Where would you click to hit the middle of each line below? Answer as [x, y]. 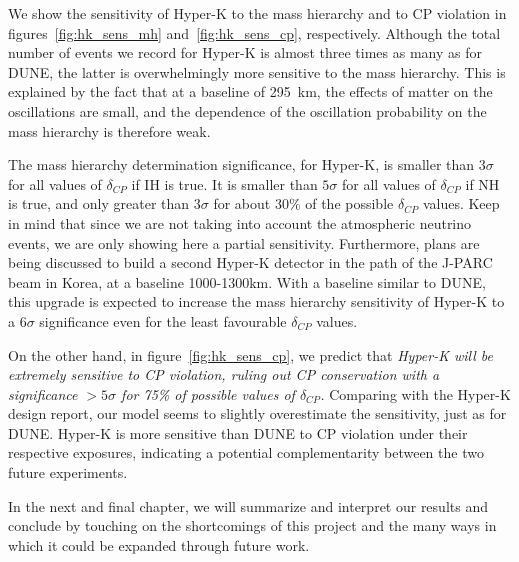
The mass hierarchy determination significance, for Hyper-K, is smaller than [241, 164]
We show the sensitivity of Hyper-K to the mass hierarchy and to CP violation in [257, 13]
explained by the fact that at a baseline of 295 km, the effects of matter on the [250, 91]
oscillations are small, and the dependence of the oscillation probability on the [247, 110]
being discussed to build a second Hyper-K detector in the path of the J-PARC [250, 262]
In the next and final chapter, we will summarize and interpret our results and [248, 505]
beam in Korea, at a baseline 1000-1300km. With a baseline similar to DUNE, [247, 281]
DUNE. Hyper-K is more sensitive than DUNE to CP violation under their [238, 432]
